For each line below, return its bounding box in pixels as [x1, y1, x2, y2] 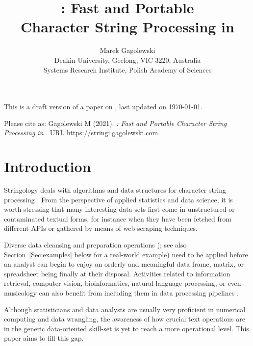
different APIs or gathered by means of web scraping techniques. [4, 223, 198, 233]
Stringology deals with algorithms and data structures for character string [4, 185, 227, 195]
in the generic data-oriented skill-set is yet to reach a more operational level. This [4, 323, 249, 333]
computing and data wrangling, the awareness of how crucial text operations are [4, 314, 245, 324]
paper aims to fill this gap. [4, 333, 84, 343]
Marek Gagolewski [100, 45, 155, 55]
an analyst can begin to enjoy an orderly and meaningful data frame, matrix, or [4, 259, 244, 269]
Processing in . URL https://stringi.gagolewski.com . [4, 127, 160, 138]
